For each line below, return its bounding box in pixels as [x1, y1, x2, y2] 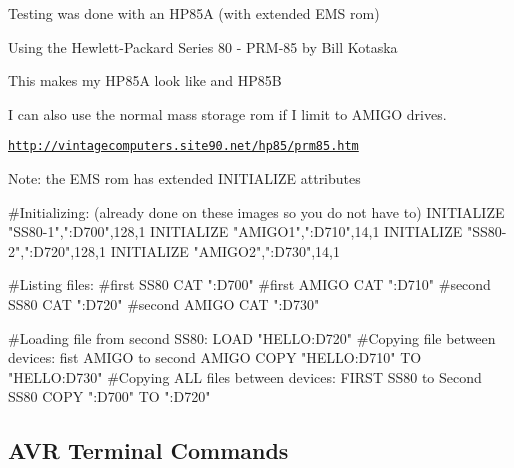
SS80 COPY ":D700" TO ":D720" [8, 386, 211, 407]
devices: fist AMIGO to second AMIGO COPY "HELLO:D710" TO [8, 347, 422, 368]
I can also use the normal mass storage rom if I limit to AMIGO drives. [8, 103, 447, 124]
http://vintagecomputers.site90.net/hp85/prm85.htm [8, 139, 359, 154]
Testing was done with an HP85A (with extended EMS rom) [8, 3, 380, 23]
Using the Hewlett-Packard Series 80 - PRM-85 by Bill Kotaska [8, 36, 398, 57]
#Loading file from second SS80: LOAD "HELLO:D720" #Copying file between [8, 327, 496, 348]
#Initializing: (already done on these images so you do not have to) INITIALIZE [8, 201, 505, 222]
